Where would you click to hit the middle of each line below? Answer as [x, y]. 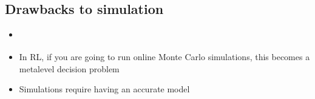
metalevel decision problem [69, 68]
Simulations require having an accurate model [104, 89]
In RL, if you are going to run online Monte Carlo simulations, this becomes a [164, 57]
